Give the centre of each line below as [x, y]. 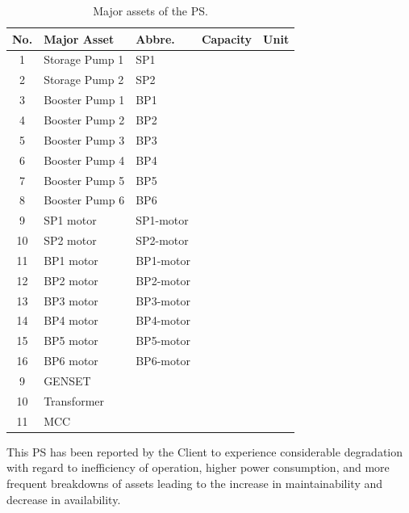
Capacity [227, 38]
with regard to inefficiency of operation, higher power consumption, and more [198, 467]
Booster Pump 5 [84, 180]
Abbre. [155, 38]
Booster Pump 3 [84, 139]
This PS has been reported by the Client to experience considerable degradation [205, 451]
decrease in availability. [64, 499]
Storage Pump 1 [84, 59]
